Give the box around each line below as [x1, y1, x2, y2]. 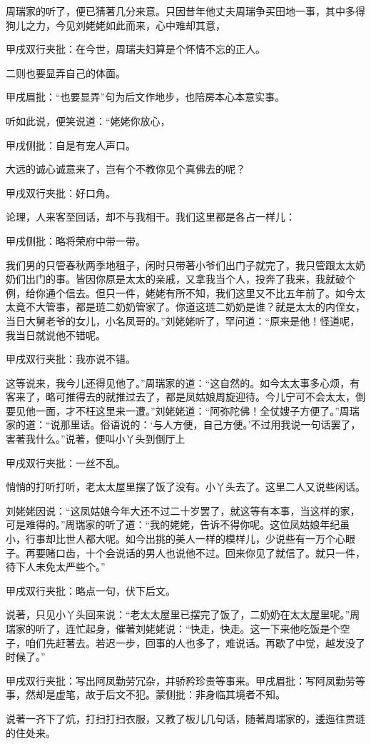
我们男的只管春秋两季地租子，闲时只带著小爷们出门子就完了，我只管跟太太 [6, 257, 355, 272]
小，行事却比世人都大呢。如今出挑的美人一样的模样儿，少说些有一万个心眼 [6, 531, 355, 546]
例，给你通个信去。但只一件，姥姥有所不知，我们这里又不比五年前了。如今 [6, 285, 355, 300]
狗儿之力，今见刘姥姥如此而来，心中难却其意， [6, 17, 225, 32]
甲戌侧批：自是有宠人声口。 [6, 137, 136, 152]
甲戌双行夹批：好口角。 [6, 185, 116, 200]
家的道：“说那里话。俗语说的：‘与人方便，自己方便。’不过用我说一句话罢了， [6, 417, 361, 432]
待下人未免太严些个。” [6, 559, 106, 574]
